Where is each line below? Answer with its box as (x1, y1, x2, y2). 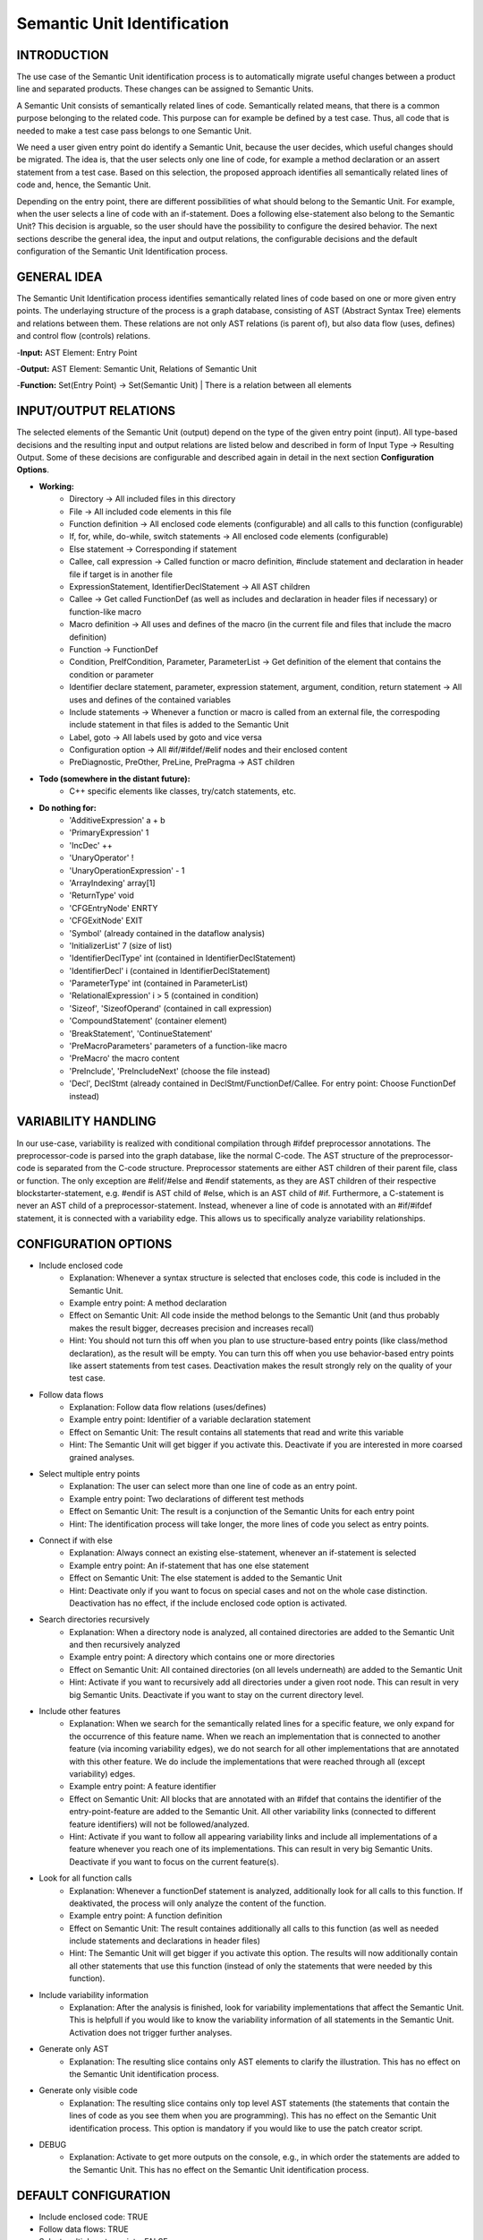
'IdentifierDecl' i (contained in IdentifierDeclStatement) (69, 965, 271, 976)
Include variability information (38, 1989, 149, 2000)
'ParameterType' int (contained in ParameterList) (69, 978, 249, 989)
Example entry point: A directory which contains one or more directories (69, 1651, 335, 1662)
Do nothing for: (38, 802, 97, 813)
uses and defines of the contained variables (69, 694, 232, 705)
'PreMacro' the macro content (69, 1053, 180, 1064)
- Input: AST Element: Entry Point (16, 347, 138, 358)
